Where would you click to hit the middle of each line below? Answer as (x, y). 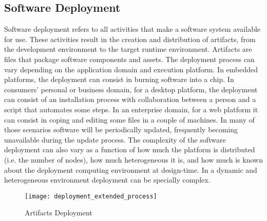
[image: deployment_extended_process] (91, 196)
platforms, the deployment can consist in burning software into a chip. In (119, 79)
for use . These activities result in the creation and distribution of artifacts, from (130, 39)
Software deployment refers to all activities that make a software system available (132, 29)
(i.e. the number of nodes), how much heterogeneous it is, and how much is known (133, 159)
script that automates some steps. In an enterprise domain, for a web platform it (131, 109)
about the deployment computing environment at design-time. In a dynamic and (131, 169)
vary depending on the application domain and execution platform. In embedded (131, 69)
